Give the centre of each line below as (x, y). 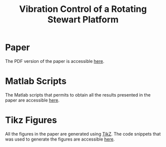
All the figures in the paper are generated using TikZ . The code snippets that (83, 134)
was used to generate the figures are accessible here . (60, 139)
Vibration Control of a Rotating (83, 9)
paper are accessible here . (32, 100)
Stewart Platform (83, 20)
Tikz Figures (31, 120)
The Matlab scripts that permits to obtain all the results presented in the (78, 95)
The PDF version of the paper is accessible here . (55, 61)
